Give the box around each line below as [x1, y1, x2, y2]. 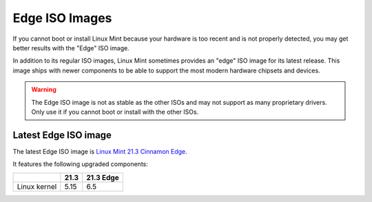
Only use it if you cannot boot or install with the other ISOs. [31, 108, 199, 116]
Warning [31, 85, 56, 94]
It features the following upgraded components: [12, 160, 148, 168]
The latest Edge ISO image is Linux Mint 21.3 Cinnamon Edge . [12, 147, 187, 155]
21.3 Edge [86, 172, 120, 182]
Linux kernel [17, 181, 57, 191]
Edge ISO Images [12, 10, 112, 26]
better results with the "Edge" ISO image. [12, 43, 130, 52]
